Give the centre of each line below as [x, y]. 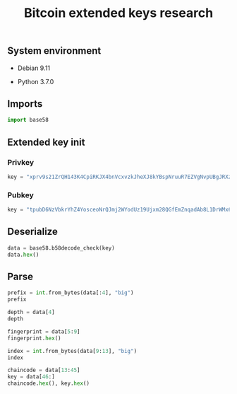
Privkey [21, 162]
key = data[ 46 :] [31, 377]
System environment [54, 51]
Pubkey [20, 195]
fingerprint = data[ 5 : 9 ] [44, 331]
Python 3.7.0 [36, 81]
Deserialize [32, 232]
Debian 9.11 [34, 68]
